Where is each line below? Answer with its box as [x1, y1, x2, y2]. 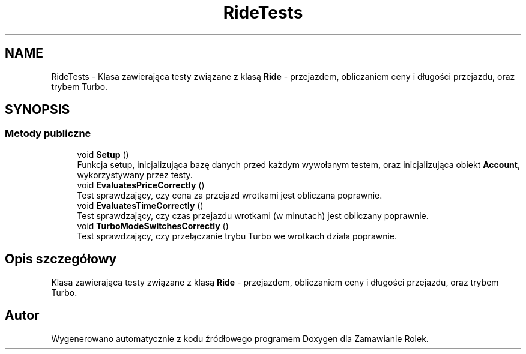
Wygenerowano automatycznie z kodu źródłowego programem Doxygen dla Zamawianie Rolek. [51, 333, 429, 344]
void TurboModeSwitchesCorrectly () [77, 220, 229, 231]
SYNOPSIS [5, 102, 70, 118]
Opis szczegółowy [5, 251, 117, 267]
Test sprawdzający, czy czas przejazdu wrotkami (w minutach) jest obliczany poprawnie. [77, 210, 429, 221]
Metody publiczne [5, 127, 91, 140]
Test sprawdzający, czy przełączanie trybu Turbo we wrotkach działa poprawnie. [77, 230, 398, 241]
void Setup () [77, 149, 129, 160]
